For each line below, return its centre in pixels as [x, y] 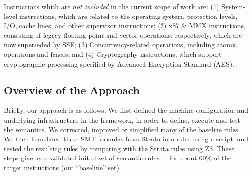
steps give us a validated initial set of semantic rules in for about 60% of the [118, 158]
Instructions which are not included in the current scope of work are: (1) [112, 6]
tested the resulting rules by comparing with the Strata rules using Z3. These [119, 148]
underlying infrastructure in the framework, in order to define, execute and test [122, 119]
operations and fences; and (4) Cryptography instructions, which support [113, 54]
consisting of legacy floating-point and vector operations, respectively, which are [123, 35]
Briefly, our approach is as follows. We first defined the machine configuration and [126, 110]
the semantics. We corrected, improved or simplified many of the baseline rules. [122, 129]
